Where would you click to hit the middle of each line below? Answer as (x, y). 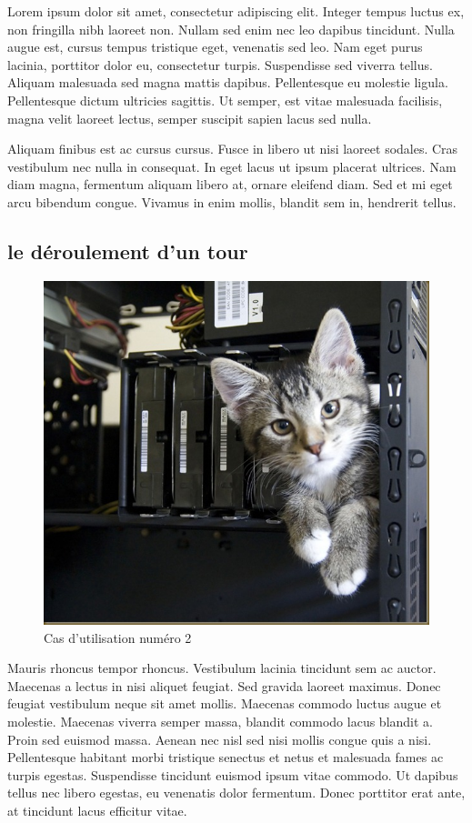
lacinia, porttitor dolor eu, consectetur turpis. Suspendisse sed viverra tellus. (220, 64)
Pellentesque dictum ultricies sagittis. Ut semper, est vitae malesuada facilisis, (225, 100)
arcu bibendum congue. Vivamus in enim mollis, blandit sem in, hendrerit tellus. (232, 201)
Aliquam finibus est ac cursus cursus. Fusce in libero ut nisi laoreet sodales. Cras (233, 149)
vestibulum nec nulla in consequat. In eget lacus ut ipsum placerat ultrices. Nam (232, 166)
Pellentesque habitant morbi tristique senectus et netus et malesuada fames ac (226, 757)
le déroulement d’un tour (128, 251)
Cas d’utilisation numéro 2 (118, 637)
